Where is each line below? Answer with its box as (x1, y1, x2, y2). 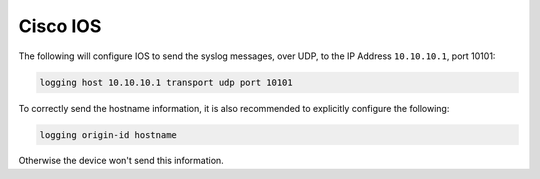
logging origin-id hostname (39, 129, 177, 140)
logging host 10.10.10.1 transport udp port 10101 (39, 76, 294, 88)
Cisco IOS (18, 15, 102, 37)
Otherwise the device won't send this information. (18, 155, 224, 167)
